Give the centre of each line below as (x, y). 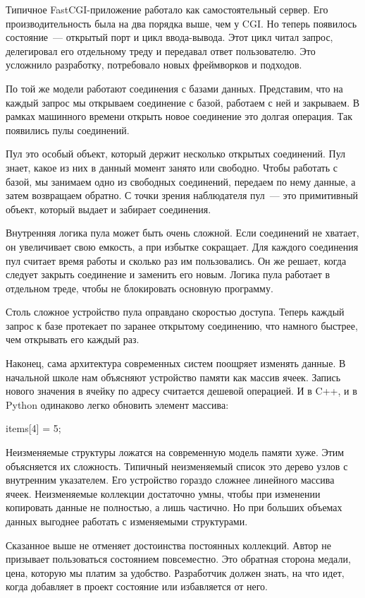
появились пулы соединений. (68, 130)
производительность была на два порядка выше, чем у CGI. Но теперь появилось (181, 23)
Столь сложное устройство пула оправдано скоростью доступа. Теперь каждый (175, 312)
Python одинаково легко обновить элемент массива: (117, 404)
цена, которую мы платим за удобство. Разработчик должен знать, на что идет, (175, 572)
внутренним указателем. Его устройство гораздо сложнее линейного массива (170, 480)
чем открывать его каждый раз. (73, 339)
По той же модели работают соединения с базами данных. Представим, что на (174, 88)
